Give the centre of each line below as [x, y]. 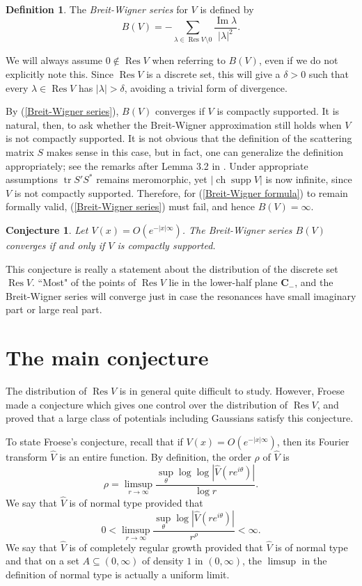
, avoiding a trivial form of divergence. [206, 87]
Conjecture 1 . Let [47, 229]
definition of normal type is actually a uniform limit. [118, 574]
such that [329, 73]
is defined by [227, 9]
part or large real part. [54, 309]
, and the [314, 282]
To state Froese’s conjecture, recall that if [94, 441]
